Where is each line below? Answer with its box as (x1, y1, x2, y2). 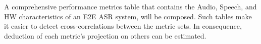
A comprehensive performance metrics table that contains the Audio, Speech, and (4, 1, 257, 11)
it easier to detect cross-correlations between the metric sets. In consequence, (4, 21, 242, 31)
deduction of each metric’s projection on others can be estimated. (4, 30, 206, 41)
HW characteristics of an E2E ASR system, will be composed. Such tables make (4, 11, 252, 21)
